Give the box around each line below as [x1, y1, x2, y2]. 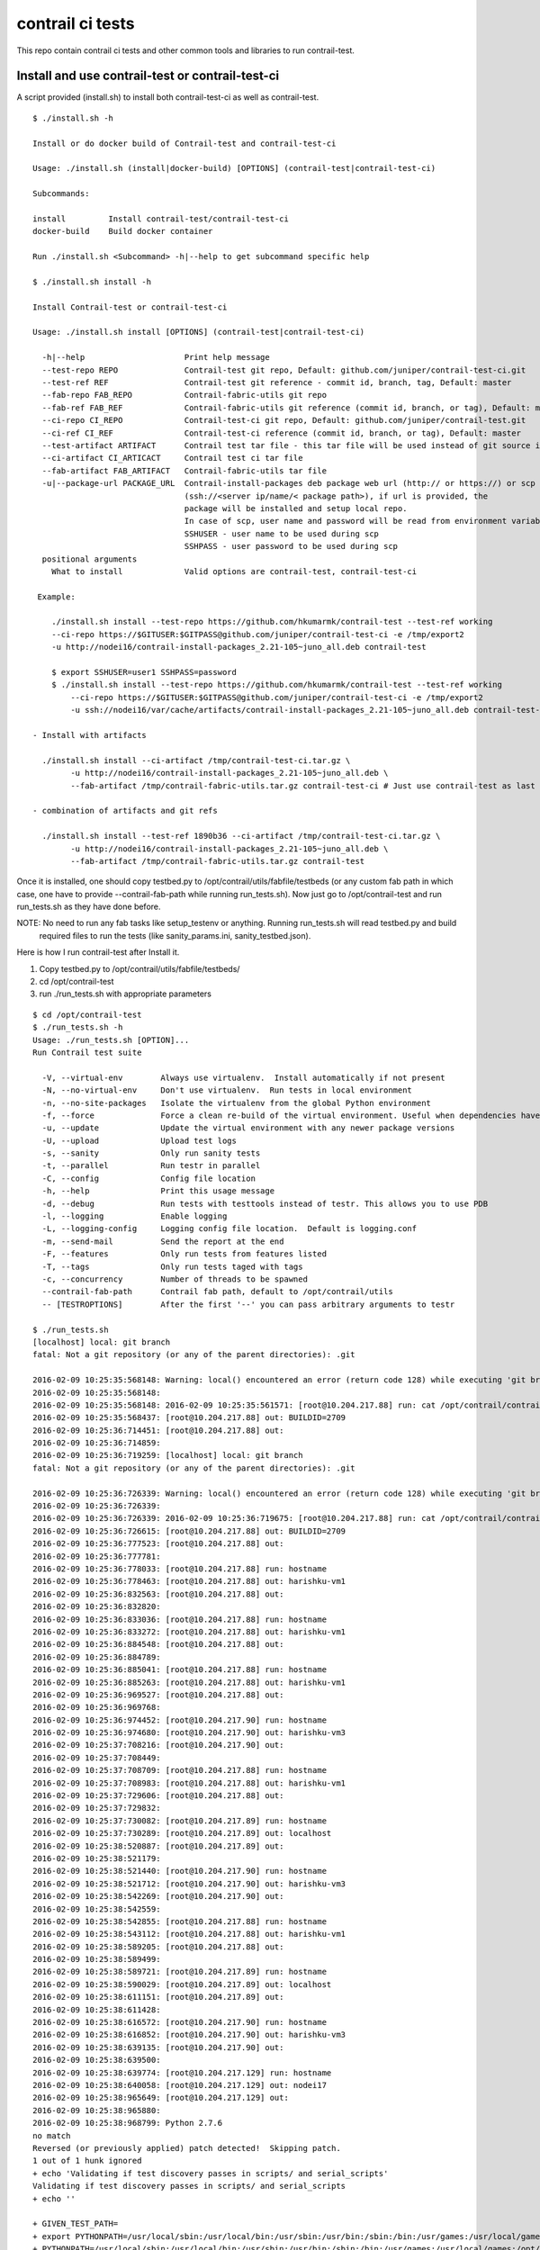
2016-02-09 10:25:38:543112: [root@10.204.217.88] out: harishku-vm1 [32, 1929, 346, 1939]
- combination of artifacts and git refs [32, 805, 218, 816]
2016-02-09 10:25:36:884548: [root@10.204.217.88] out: [32, 1639, 284, 1650]
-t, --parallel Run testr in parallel [41, 1161, 261, 1171]
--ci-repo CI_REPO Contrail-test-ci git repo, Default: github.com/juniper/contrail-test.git [41, 415, 526, 426]
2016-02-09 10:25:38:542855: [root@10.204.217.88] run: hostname [32, 1916, 328, 1926]
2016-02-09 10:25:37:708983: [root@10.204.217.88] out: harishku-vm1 [32, 1777, 346, 1788]
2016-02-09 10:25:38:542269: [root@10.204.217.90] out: [32, 1891, 284, 1902]
